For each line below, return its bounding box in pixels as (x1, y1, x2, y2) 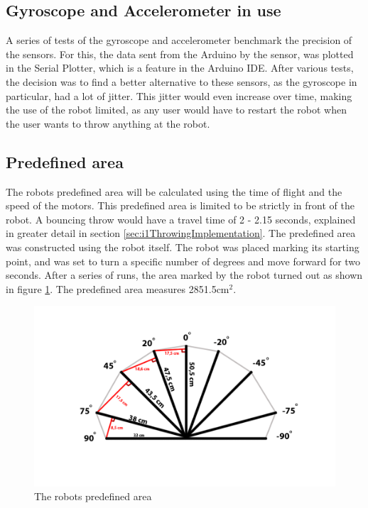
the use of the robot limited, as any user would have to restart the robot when (6, 102, 347, 117)
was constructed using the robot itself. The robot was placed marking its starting (6, 239, 359, 254)
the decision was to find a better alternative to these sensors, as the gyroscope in (6, 74, 357, 89)
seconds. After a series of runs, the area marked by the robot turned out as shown (6, 267, 363, 282)
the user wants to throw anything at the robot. (6, 116, 210, 131)
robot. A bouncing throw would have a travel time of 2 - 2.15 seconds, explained (6, 211, 356, 226)
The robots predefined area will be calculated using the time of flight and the (6, 184, 342, 199)
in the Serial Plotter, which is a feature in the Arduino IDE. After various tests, (6, 60, 354, 75)
